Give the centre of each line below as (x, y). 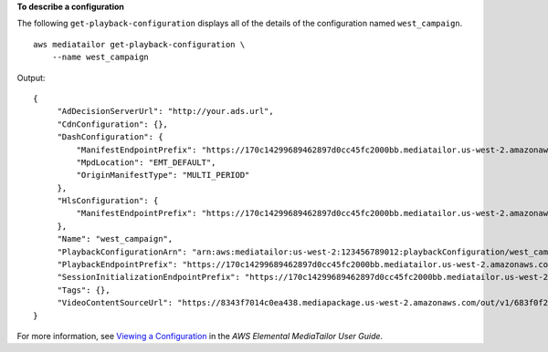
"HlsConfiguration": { (108, 201)
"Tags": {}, (84, 290)
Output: (31, 78)
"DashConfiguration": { (110, 137)
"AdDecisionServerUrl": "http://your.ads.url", (165, 111)
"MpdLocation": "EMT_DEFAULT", (146, 162)
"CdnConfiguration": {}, (113, 124)
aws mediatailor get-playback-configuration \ (139, 44)
